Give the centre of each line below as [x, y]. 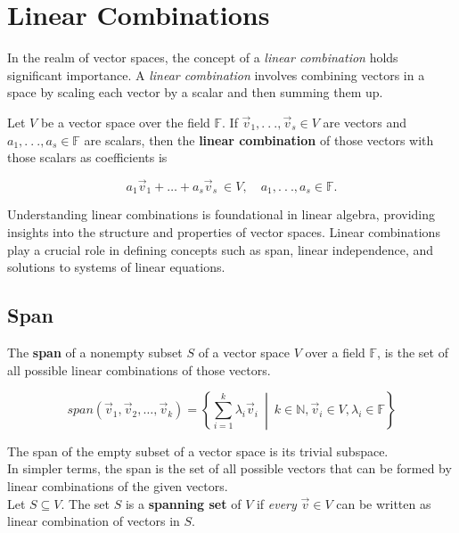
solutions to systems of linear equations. [116, 267]
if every [276, 503]
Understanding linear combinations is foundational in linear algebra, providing [221, 214]
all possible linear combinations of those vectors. [139, 369]
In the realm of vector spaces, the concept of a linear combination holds [203, 57]
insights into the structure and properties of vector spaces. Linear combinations [224, 231]
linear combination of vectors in [94, 521]
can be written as [384, 503]
